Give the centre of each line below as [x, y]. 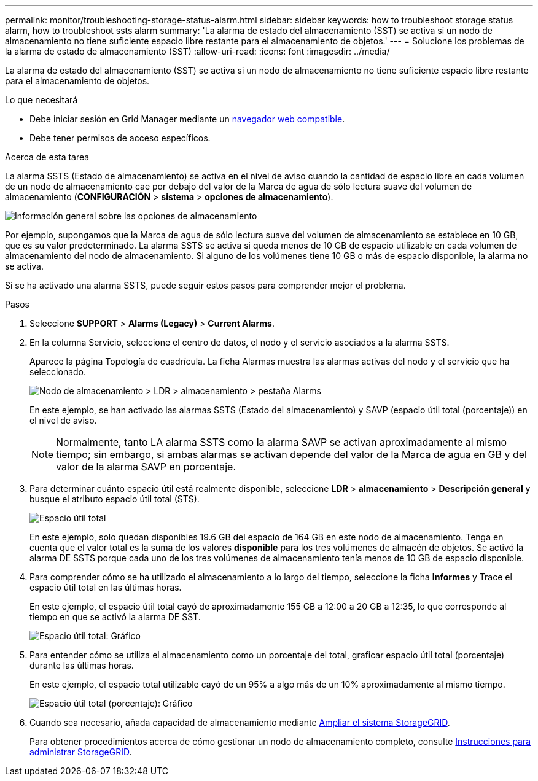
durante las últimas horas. [82, 665]
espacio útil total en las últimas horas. [106, 587]
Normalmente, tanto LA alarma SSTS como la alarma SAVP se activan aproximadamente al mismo [282, 442]
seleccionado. [58, 372]
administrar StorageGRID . [81, 752]
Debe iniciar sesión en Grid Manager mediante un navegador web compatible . [187, 119]
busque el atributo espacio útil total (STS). [115, 499]
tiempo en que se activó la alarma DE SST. [115, 617]
